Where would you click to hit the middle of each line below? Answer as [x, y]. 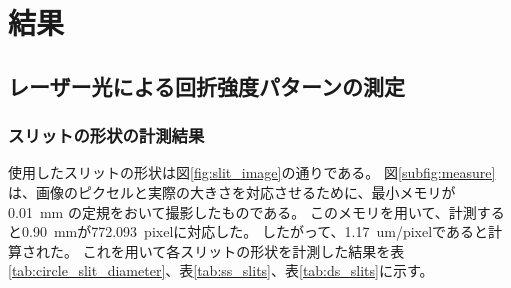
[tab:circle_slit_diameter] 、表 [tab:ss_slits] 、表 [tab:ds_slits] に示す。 [221, 270]
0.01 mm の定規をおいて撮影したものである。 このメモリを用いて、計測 [242, 211]
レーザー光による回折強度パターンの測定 [206, 85]
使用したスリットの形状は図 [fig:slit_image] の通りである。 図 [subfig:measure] [252, 172]
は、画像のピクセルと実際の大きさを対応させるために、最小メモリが [232, 191]
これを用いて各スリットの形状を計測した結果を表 [243, 250]
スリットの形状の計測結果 [106, 135]
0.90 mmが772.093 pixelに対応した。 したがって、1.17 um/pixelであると [254, 231]
